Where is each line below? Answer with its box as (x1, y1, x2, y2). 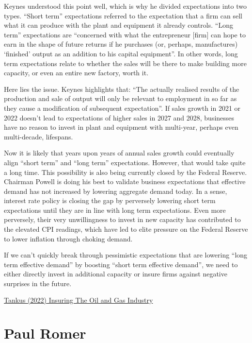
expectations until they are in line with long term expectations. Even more (4, 205, 226, 215)
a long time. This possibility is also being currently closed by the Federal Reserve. (4, 167, 247, 177)
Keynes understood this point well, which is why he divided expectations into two (4, 1, 247, 11)
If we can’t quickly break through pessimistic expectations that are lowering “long (4, 250, 248, 260)
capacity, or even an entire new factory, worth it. (4, 68, 149, 78)
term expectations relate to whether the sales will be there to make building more (4, 58, 247, 68)
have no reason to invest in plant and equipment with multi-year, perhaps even (4, 122, 238, 132)
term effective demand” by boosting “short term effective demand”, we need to (4, 259, 238, 269)
